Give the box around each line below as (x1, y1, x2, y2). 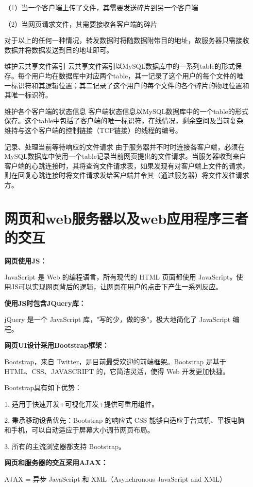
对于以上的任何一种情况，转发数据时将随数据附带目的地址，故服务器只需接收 (4, 35, 249, 45)
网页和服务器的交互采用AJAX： (4, 457, 108, 468)
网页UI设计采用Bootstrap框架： (4, 340, 109, 350)
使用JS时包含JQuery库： (4, 298, 86, 308)
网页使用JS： (4, 255, 47, 265)
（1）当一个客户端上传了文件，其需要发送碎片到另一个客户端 (4, 2, 198, 12)
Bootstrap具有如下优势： (4, 382, 82, 393)
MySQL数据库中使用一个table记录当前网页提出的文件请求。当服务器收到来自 (4, 151, 246, 161)
